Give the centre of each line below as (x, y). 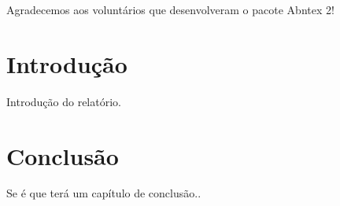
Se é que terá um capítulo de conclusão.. (104, 193)
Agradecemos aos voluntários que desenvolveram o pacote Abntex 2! (170, 9)
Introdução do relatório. (64, 101)
